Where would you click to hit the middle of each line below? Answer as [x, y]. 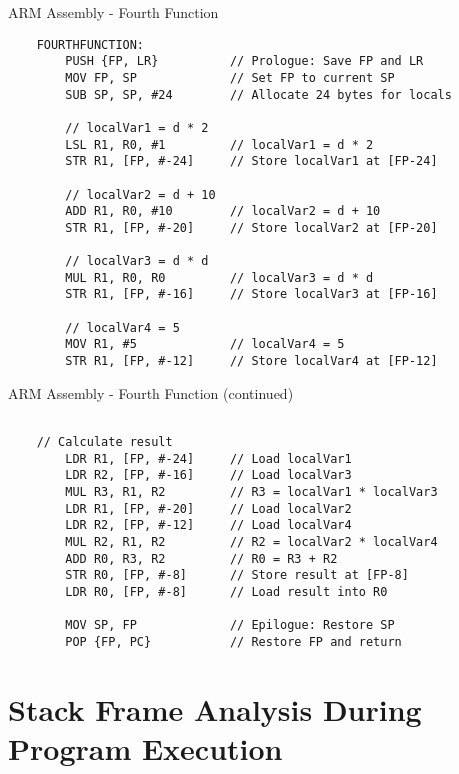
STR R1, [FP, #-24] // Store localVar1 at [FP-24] [251, 161]
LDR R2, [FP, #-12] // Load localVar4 [208, 525]
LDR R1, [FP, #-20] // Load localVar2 [208, 508]
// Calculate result [104, 441]
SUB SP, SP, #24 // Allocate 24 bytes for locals [258, 94]
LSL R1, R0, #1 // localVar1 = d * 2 [219, 144]
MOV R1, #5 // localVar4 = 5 [205, 344]
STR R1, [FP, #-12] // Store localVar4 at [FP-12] [251, 361]
